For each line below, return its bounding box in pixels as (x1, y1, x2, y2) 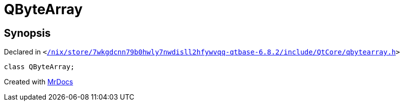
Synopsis (4, 26, 51, 39)
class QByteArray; (4, 63, 75, 71)
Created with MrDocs (4, 78, 73, 86)
